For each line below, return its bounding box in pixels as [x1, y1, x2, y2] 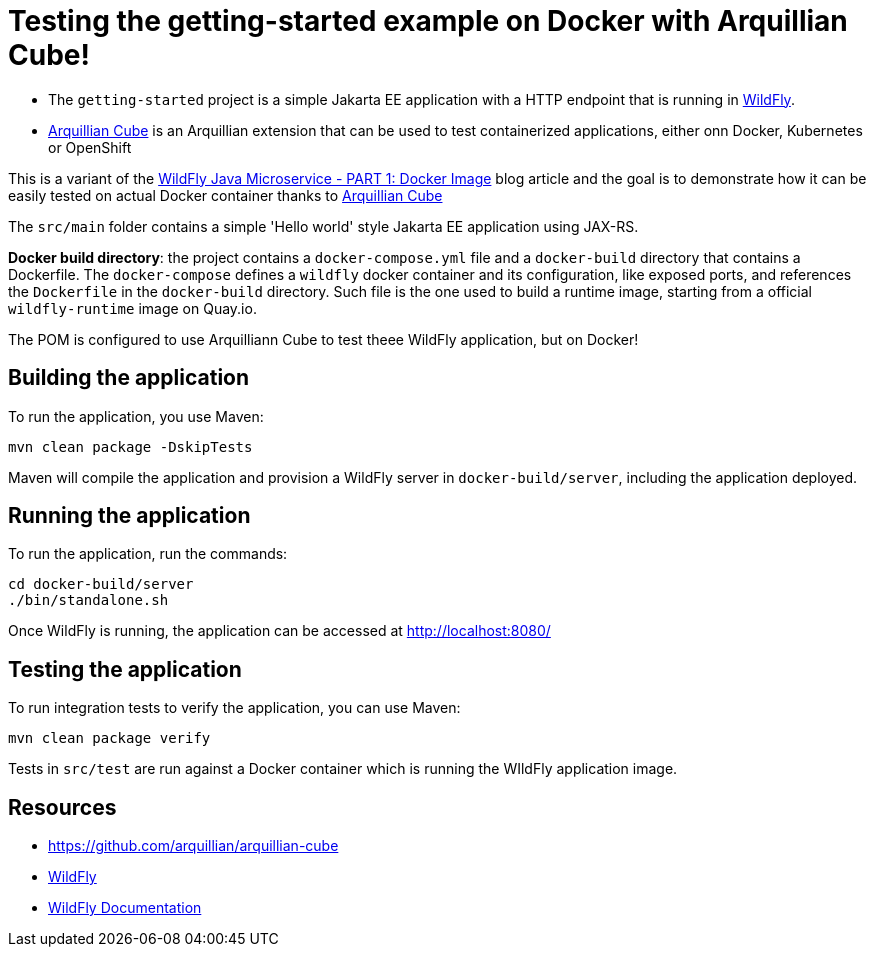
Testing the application [8, 656, 242, 682]
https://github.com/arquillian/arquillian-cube [48, 837, 339, 855]
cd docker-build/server [8, 576, 194, 593]
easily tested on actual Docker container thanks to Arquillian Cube [8, 186, 443, 204]
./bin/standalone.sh [8, 592, 169, 609]
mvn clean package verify [8, 730, 211, 747]
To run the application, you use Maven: [8, 407, 264, 425]
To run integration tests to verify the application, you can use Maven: [8, 699, 461, 717]
